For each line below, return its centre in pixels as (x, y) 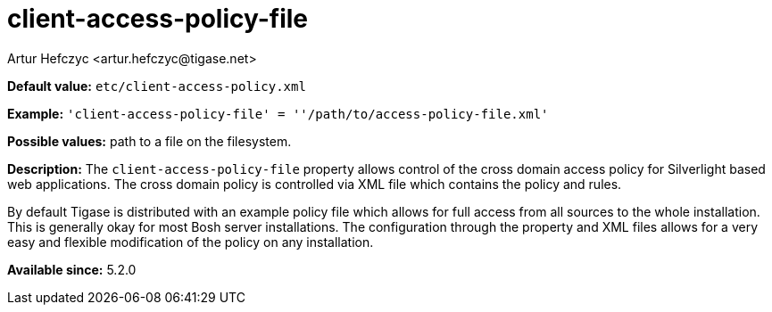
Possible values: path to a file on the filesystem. (149, 141)
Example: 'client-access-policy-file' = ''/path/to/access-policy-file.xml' (278, 113)
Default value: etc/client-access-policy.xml (157, 86)
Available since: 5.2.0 (72, 269)
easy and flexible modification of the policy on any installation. (191, 242)
